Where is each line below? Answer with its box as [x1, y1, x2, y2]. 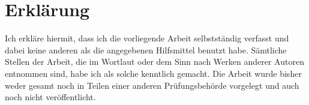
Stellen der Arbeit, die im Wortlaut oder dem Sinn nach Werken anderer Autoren [5, 55, 304, 68]
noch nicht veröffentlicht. [5, 91, 96, 103]
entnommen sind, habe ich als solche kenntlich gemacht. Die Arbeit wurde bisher [5, 67, 302, 79]
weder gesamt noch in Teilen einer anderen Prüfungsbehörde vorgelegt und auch [5, 79, 299, 91]
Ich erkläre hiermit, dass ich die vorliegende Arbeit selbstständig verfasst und [5, 32, 289, 44]
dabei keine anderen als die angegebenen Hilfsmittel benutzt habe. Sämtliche [5, 43, 287, 56]
